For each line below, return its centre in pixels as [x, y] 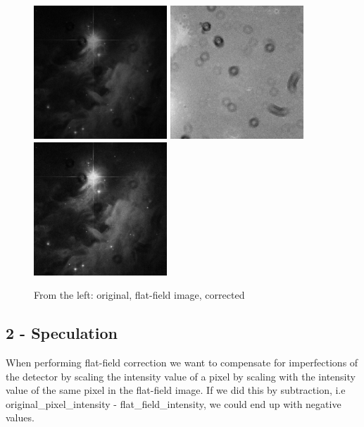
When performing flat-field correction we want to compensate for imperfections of [182, 362]
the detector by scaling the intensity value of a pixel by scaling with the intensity [181, 376]
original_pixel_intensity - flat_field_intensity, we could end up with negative [174, 403]
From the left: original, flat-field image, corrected [139, 295]
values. [20, 417]
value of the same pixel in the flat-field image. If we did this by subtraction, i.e [176, 390]
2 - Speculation [62, 333]
